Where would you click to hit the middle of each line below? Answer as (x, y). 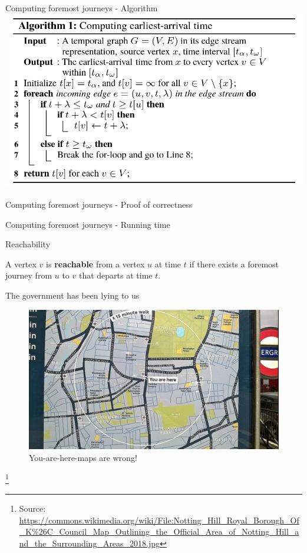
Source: (32, 508)
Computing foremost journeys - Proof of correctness (99, 204)
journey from (29, 275)
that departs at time (115, 275)
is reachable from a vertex (95, 264)
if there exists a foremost (234, 264)
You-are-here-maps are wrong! (83, 458)
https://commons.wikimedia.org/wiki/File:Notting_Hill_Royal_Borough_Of (159, 520)
